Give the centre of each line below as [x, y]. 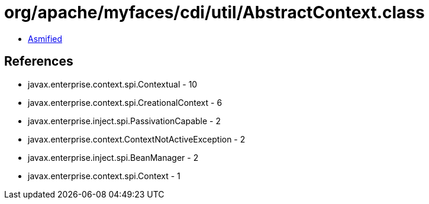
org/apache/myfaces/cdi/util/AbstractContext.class [214, 12]
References [39, 61]
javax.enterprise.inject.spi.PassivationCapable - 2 [124, 121]
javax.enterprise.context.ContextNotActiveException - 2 [137, 139]
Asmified [45, 38]
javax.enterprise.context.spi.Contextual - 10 [113, 84]
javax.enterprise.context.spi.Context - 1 [104, 176]
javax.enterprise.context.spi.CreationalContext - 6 [125, 102]
